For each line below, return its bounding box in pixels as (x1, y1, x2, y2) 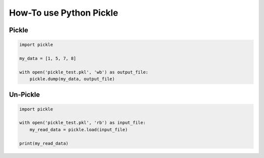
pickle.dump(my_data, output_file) (29, 76, 115, 82)
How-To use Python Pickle (9, 7, 118, 18)
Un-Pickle (9, 90, 40, 99)
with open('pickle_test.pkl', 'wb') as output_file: (19, 69, 149, 75)
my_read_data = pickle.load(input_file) (29, 127, 128, 132)
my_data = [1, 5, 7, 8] (19, 55, 77, 61)
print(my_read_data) (19, 140, 68, 146)
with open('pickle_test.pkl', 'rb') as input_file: (19, 120, 146, 126)
